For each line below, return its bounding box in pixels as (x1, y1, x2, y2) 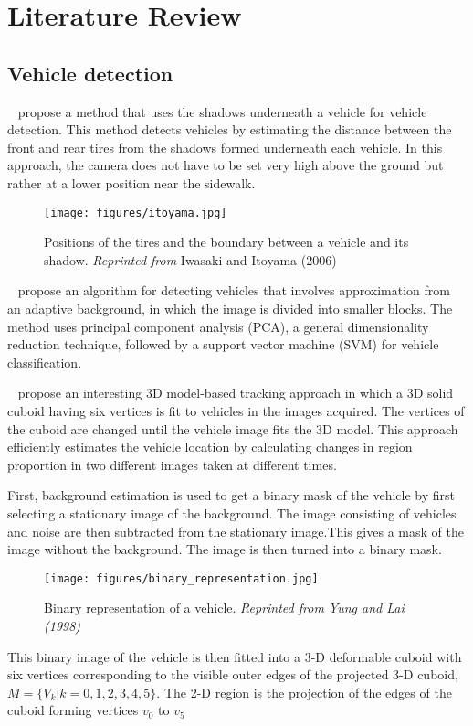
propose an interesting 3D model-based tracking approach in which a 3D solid (17, 383, 454, 402)
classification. (7, 352, 82, 371)
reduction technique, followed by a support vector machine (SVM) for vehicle (7, 335, 439, 354)
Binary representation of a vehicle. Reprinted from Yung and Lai (44, 598, 405, 617)
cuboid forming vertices (7, 700, 139, 720)
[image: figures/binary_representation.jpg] (44, 571, 319, 585)
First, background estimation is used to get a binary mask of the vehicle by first (7, 486, 456, 505)
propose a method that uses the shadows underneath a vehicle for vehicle (17, 101, 427, 121)
